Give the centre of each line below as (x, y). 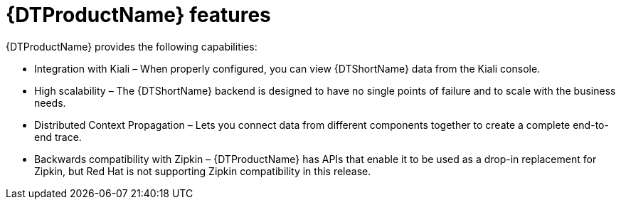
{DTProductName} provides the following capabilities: (132, 46)
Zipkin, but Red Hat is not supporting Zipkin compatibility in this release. (203, 171)
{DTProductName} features (138, 15)
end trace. (58, 137)
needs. (50, 102)
